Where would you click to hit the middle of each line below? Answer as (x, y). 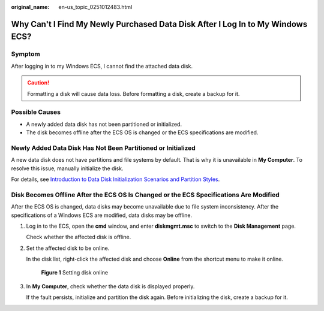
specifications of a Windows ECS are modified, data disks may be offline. (101, 215)
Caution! (38, 83)
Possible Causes (36, 112)
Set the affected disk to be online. (68, 248)
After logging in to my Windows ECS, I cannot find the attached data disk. (102, 66)
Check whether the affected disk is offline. (79, 237)
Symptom (25, 54)
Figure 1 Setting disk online (74, 273)
